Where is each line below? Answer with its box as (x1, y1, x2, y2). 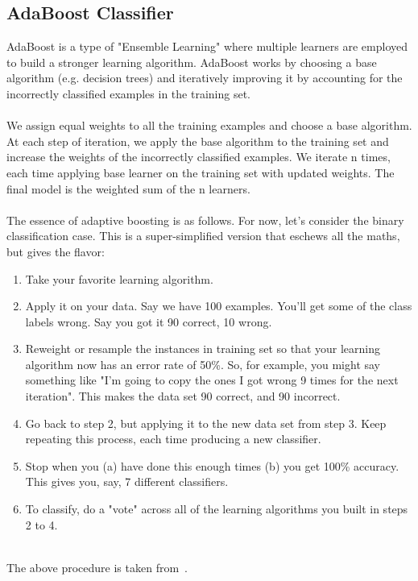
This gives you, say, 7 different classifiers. (25, 473, 229, 490)
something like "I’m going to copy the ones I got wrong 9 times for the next (25, 371, 399, 388)
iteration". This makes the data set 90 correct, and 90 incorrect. (25, 388, 341, 405)
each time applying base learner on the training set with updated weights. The (6, 164, 395, 181)
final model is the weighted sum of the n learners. (6, 180, 250, 197)
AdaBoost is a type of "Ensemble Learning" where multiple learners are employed (6, 38, 408, 55)
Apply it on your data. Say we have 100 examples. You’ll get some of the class (25, 297, 412, 314)
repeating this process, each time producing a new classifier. (25, 430, 321, 447)
